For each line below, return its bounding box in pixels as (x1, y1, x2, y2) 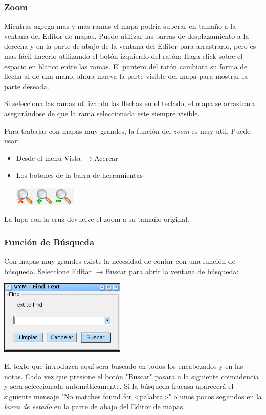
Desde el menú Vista (16, 152, 81, 163)
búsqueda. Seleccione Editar (4, 265, 92, 276)
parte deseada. (4, 80, 50, 91)
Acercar (94, 152, 118, 163)
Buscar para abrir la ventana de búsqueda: (105, 265, 239, 276)
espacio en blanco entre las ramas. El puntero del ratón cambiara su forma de (4, 60, 248, 71)
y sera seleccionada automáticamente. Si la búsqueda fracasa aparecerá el (4, 381, 234, 391)
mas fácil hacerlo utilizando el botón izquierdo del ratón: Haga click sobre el (4, 51, 243, 61)
